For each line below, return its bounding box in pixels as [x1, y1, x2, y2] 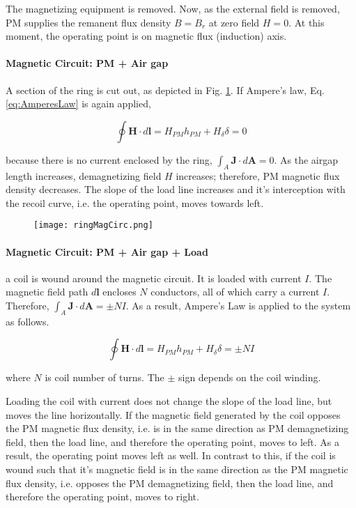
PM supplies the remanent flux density [6, 15, 171, 29]
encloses [102, 284, 137, 299]
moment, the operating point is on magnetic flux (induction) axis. [6, 29, 287, 43]
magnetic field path [6, 284, 88, 299]
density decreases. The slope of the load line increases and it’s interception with [6, 182, 346, 197]
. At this [288, 15, 325, 29]
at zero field [208, 15, 260, 29]
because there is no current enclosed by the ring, [6, 152, 212, 167]
